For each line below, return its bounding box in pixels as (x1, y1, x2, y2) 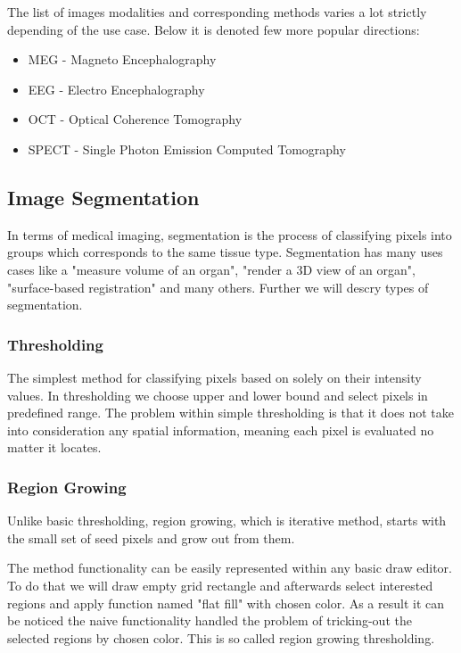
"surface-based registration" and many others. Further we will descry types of (7, 277, 429, 296)
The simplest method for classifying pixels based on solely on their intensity (7, 368, 422, 386)
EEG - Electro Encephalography (28, 79, 205, 98)
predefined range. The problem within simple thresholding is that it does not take (7, 403, 454, 422)
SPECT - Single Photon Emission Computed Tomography (28, 139, 346, 158)
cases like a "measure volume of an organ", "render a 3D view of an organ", (7, 260, 416, 278)
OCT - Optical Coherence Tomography (28, 110, 243, 128)
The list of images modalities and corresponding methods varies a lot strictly (7, 3, 427, 21)
